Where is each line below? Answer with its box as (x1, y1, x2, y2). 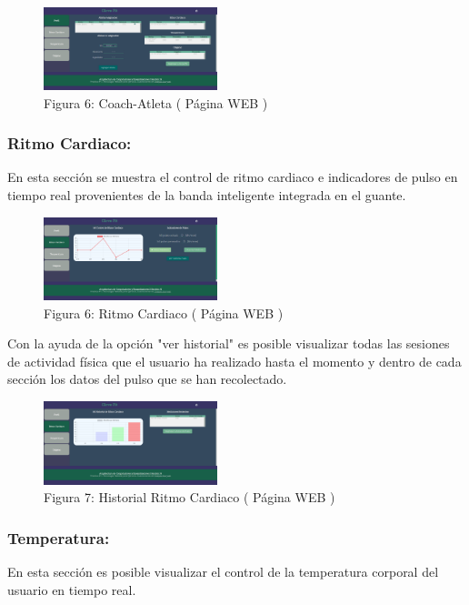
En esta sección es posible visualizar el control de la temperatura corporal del (7, 562, 439, 581)
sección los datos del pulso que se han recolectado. (7, 369, 287, 388)
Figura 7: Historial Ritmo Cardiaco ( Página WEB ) (44, 488, 335, 507)
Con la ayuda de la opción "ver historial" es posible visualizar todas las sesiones (7, 334, 450, 353)
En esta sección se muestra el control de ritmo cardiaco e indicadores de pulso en (7, 167, 458, 187)
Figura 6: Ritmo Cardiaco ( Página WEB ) (44, 303, 284, 322)
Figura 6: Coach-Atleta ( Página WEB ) (44, 93, 268, 112)
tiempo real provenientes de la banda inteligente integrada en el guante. (7, 185, 406, 204)
